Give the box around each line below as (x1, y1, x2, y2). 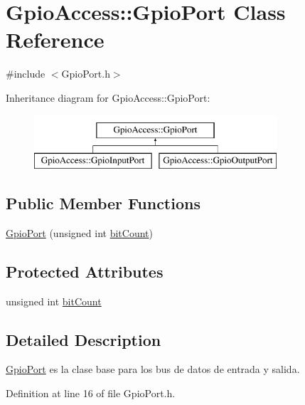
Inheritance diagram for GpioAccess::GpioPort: (6, 90, 210, 105)
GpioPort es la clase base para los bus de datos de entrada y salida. (6, 362, 300, 377)
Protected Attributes (6, 260, 164, 282)
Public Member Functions (6, 192, 200, 214)
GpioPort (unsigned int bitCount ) (6, 225, 153, 240)
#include (6, 66, 46, 81)
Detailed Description (6, 328, 161, 350)
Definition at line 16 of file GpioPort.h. (6, 386, 176, 401)
